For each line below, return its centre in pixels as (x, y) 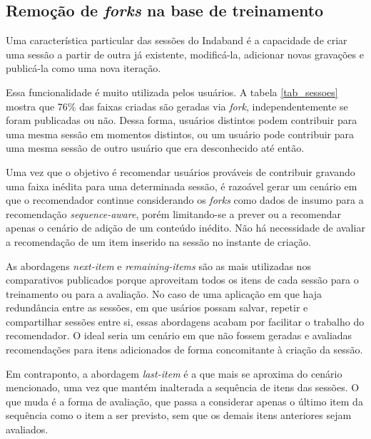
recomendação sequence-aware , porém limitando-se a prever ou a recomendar (174, 213)
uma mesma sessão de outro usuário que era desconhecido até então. (155, 148)
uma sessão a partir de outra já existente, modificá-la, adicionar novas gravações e (185, 54)
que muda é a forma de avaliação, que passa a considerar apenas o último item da (184, 401)
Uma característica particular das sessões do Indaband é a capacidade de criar (177, 40)
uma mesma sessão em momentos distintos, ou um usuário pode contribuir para (180, 134)
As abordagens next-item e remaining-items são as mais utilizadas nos (158, 265)
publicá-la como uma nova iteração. (83, 68)
